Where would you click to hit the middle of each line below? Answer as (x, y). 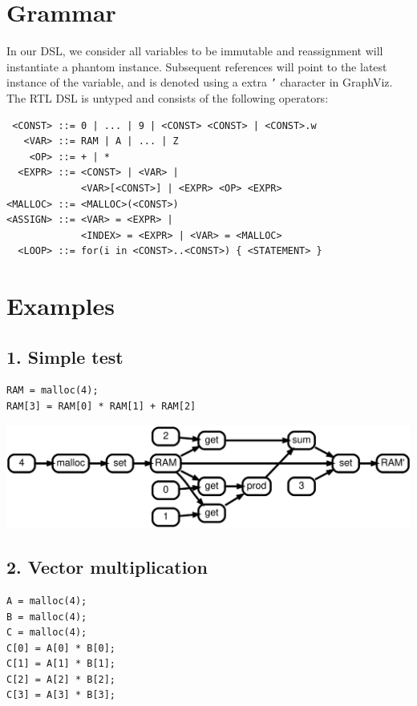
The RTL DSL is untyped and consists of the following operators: (168, 97)
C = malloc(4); (47, 633)
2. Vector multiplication (107, 567)
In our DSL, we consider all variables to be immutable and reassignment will (195, 51)
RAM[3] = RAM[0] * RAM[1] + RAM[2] (101, 407)
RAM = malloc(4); (53, 391)
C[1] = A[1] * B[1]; (61, 664)
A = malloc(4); (47, 601)
